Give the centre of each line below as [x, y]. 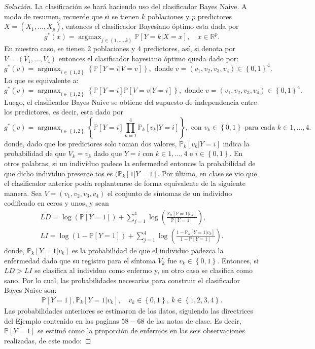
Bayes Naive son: [30, 290]
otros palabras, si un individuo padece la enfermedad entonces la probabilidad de [130, 163]
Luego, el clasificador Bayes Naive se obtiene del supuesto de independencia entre [131, 102]
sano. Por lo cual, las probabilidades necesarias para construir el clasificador [122, 280]
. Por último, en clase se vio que [207, 173]
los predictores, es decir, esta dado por [64, 112]
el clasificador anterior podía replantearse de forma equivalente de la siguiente [125, 183]
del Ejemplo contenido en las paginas [62, 320]
